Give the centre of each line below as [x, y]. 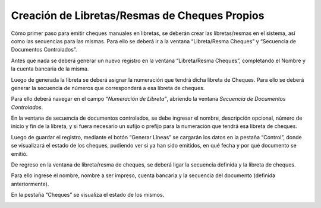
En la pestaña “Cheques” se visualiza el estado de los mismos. [88, 195]
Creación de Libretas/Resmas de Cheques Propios [138, 15]
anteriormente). [30, 184]
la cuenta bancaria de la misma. [50, 69]
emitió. [19, 153]
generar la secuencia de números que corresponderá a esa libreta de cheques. [108, 88]
